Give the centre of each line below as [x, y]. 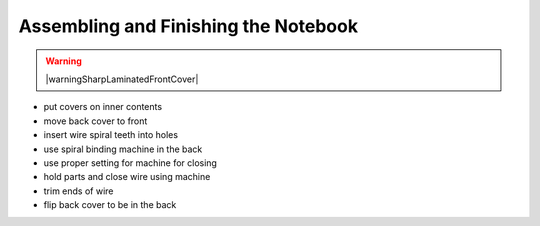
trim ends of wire [78, 191]
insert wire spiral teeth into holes [111, 135]
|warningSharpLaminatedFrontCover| [122, 79]
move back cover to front [95, 121]
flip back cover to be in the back [110, 205]
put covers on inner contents [103, 107]
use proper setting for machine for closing [130, 162]
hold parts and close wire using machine [127, 177]
